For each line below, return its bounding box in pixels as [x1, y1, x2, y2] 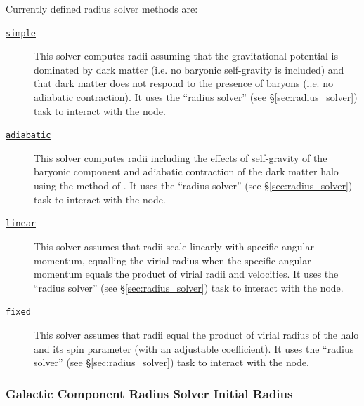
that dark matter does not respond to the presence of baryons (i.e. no [34, 76, 333, 90]
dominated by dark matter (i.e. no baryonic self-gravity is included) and [34, 62, 344, 76]
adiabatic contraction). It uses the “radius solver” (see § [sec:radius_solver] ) [34, 90, 358, 104]
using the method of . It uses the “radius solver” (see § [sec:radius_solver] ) [34, 178, 353, 193]
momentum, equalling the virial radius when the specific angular [34, 252, 311, 267]
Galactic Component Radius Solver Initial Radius [6, 384, 293, 402]
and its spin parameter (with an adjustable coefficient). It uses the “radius [34, 341, 354, 356]
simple [6, 28, 36, 39]
